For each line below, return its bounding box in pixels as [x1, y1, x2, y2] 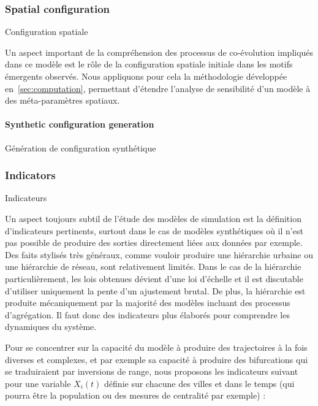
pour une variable [5, 377, 71, 389]
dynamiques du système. [5, 320, 97, 333]
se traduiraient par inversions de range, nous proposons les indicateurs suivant [5, 365, 298, 378]
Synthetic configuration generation [5, 118, 154, 131]
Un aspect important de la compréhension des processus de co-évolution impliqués [5, 45, 314, 58]
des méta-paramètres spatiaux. [5, 94, 120, 107]
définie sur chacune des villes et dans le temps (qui [104, 377, 295, 389]
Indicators [5, 167, 56, 183]
